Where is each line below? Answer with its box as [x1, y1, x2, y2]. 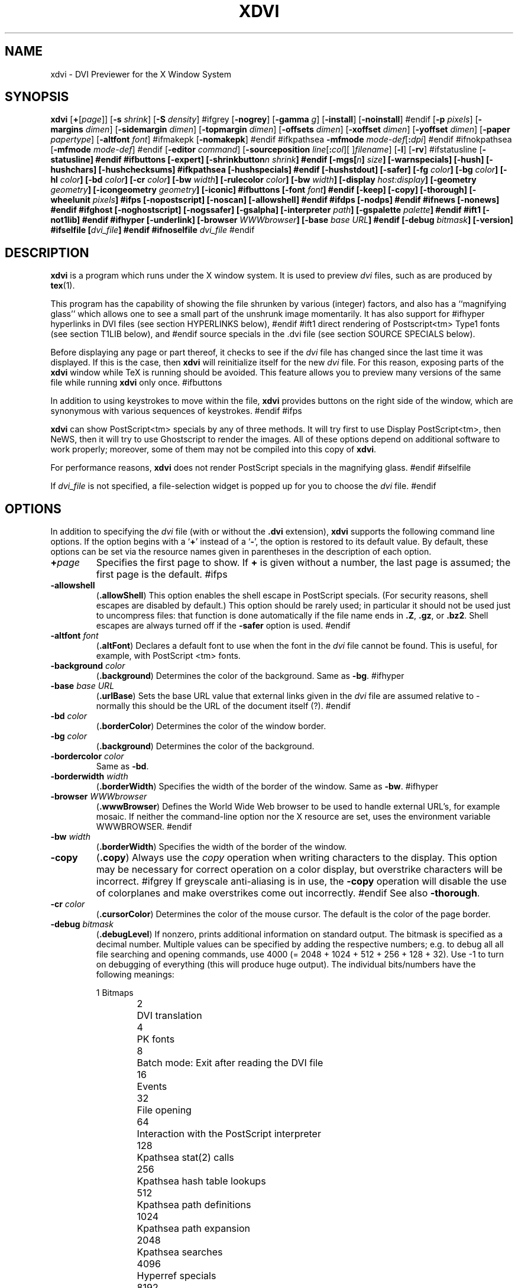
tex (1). [50, 280, 75, 291]
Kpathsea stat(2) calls [137, 1151, 234, 1164]
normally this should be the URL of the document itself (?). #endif [96, 701, 351, 711]
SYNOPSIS [5, 89, 69, 105]
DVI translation [137, 1009, 202, 1022]
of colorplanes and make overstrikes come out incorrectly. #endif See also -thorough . [96, 887, 480, 899]
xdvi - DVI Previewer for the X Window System [50, 69, 232, 79]
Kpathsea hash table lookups [137, 1175, 266, 1187]
